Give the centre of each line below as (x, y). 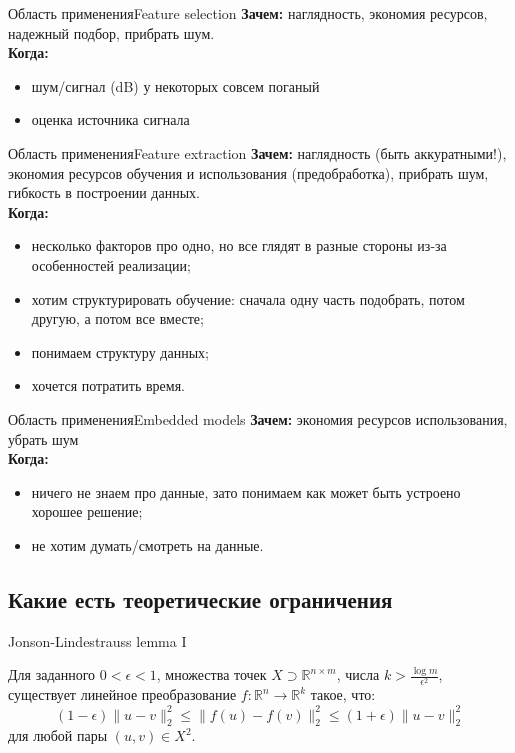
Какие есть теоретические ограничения (200, 598)
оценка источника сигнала (110, 119)
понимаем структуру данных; (120, 351)
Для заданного (52, 674)
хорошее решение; (87, 511)
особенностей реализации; (111, 264)
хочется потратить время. (108, 385)
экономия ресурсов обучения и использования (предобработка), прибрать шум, (248, 172)
